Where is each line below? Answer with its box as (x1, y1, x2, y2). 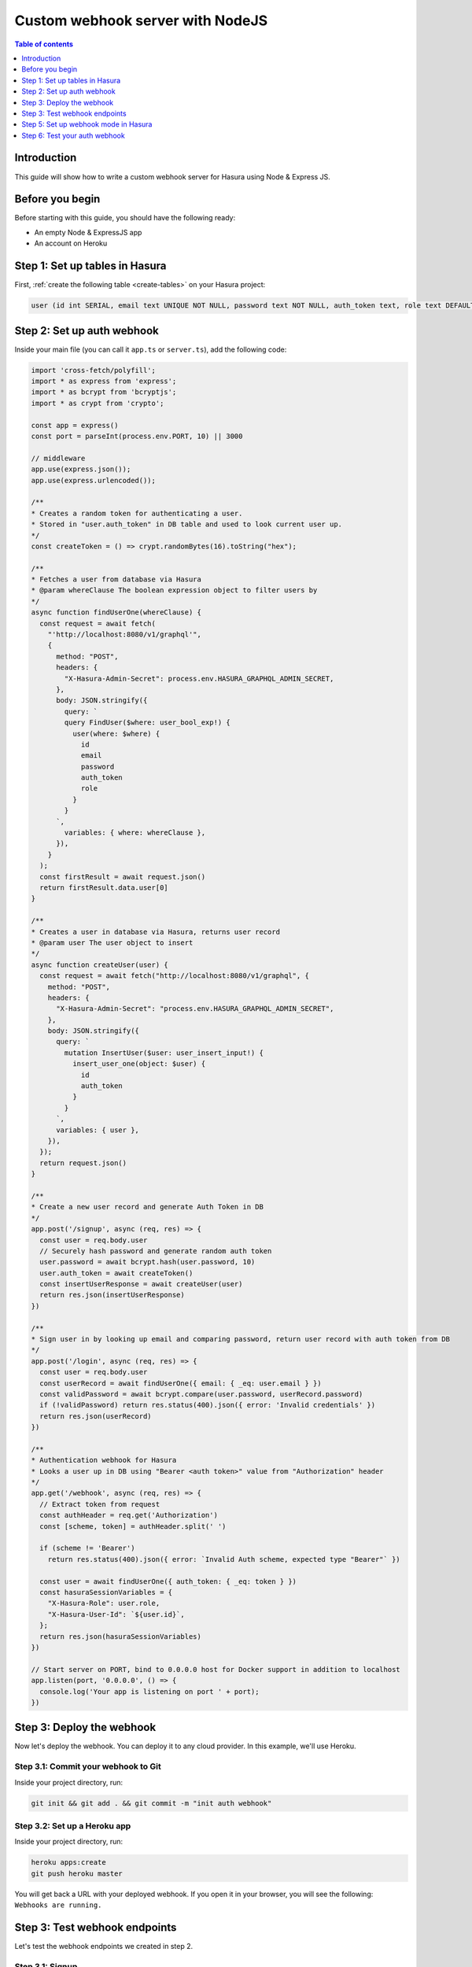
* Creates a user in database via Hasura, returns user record (31, 927, 281, 936)
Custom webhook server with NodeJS (14, 12, 268, 29)
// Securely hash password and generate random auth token (39, 1246, 272, 1255)
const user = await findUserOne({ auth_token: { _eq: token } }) (39, 1577, 297, 1585)
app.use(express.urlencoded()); (31, 476, 157, 485)
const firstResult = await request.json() (39, 872, 206, 881)
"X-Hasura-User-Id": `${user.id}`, (47, 1610, 185, 1618)
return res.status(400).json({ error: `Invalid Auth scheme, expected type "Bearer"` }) (47, 1555, 400, 1563)
